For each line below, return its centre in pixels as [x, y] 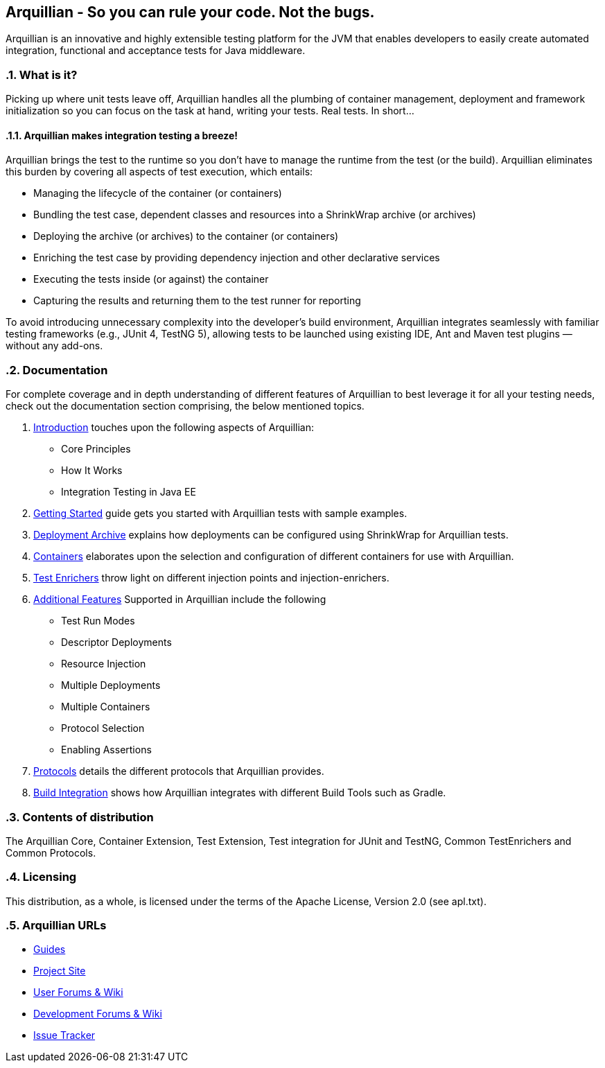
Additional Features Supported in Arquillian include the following [180, 599]
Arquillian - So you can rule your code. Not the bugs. [190, 12]
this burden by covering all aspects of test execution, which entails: [159, 172]
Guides [50, 949]
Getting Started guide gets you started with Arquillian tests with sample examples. [220, 514]
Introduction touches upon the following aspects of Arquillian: [174, 428]
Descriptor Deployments [116, 642]
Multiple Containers [106, 707]
